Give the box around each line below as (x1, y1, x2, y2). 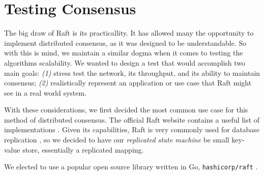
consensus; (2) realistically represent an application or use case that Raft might (4, 77, 252, 88)
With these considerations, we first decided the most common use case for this (4, 104, 248, 115)
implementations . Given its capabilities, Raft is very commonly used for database (4, 124, 260, 135)
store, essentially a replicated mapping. (22, 144, 144, 155)
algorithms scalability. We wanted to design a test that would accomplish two (4, 57, 246, 68)
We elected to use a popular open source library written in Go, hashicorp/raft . (4, 161, 258, 172)
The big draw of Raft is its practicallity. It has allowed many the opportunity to (4, 27, 254, 38)
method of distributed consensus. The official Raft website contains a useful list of (4, 114, 260, 125)
